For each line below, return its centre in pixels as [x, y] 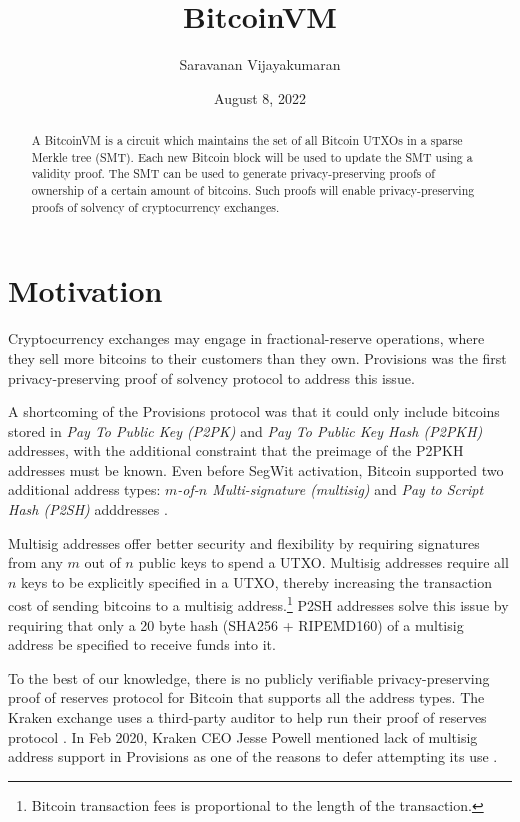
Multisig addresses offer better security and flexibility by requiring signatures [244, 542]
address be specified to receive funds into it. [142, 644]
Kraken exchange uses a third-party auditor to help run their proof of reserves [247, 717]
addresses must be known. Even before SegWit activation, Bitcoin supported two [256, 469]
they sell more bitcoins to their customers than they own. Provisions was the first [257, 357]
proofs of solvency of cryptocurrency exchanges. [155, 206]
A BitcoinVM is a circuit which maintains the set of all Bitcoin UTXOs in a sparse [247, 140]
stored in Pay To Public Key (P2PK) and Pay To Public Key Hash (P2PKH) [245, 430]
